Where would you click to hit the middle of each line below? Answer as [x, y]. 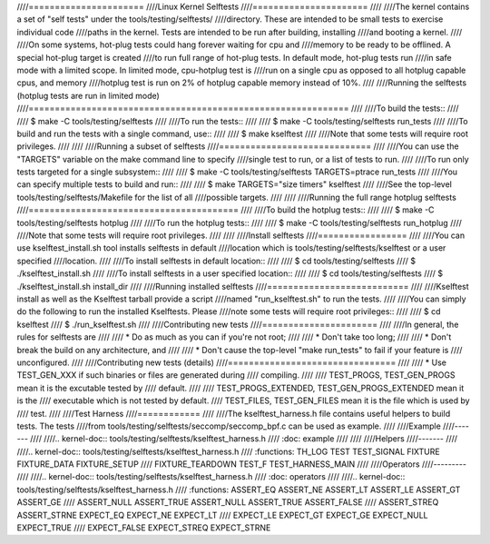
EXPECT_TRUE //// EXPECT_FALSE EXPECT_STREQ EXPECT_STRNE [144, 528]
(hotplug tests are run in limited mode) [88, 95]
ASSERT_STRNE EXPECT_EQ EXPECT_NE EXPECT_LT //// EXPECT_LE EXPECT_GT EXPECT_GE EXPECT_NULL [222, 515]
